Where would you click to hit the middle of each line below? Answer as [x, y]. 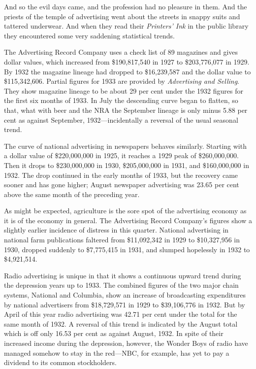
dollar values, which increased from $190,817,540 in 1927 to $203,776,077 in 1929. [127, 61]
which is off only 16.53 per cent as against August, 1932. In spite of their [114, 333]
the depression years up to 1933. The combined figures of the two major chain [121, 285]
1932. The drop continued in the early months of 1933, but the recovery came [121, 175]
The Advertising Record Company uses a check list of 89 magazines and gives [121, 52]
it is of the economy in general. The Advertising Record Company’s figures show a [128, 220]
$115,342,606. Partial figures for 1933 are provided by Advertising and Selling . [122, 81]
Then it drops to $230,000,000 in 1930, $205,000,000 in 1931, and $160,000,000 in [127, 165]
